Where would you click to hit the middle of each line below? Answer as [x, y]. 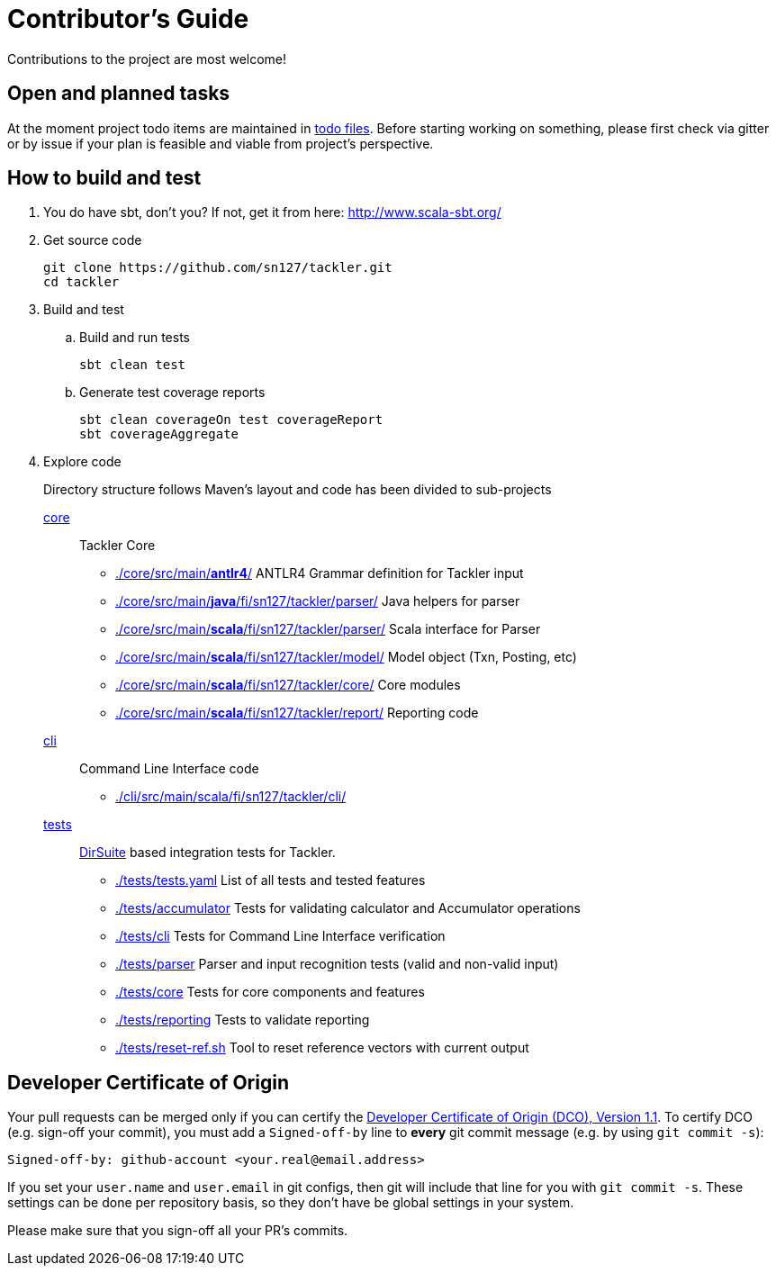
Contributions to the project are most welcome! [147, 59]
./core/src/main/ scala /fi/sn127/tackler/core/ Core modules [288, 685]
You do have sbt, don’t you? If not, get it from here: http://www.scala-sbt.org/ [272, 212]
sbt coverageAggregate [159, 434]
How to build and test [104, 178]
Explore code [82, 462]
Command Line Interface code [169, 769]
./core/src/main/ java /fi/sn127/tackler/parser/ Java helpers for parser [318, 601]
